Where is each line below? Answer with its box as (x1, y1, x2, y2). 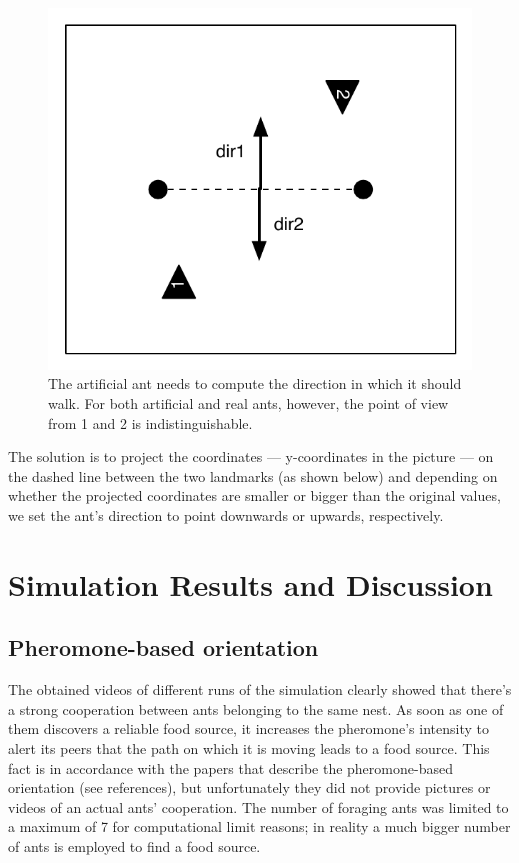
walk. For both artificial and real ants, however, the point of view (48, 393, 449, 414)
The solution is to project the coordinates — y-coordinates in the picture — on (8, 446, 494, 467)
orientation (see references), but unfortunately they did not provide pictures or (8, 777, 491, 798)
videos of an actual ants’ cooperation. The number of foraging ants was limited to (8, 796, 509, 817)
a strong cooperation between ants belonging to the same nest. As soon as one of (8, 698, 504, 719)
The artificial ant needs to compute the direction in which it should (48, 373, 462, 394)
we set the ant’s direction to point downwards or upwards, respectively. (8, 505, 444, 526)
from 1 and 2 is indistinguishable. (48, 412, 253, 433)
